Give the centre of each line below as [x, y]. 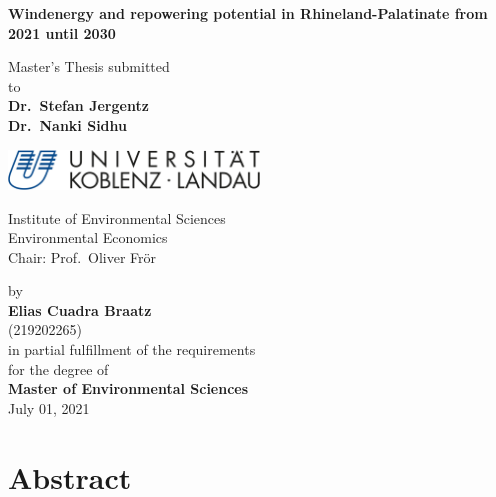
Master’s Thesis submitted [89, 66]
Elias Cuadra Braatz [80, 309]
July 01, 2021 [49, 407]
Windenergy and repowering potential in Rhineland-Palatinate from [248, 13]
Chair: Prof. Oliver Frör [82, 256]
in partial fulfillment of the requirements [132, 349]
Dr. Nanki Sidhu [67, 124]
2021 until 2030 [62, 32]
